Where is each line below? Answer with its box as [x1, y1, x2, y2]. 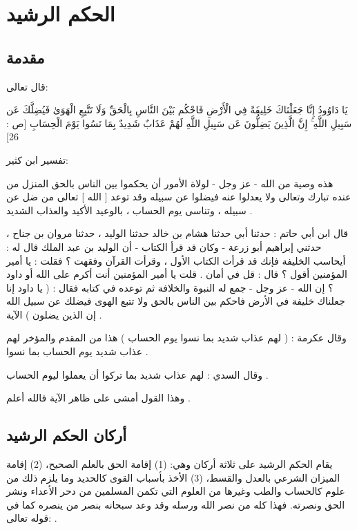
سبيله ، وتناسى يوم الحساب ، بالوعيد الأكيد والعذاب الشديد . [6, 202, 253, 217]
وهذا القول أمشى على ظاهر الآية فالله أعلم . [6, 390, 191, 405]
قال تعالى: [6, 79, 48, 93]
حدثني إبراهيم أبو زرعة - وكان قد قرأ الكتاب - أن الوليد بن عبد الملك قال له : [6, 239, 322, 254]
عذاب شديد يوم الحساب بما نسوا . [6, 344, 148, 359]
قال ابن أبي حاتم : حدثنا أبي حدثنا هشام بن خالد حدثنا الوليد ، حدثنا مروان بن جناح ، [6, 226, 349, 240]
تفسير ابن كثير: [6, 152, 68, 167]
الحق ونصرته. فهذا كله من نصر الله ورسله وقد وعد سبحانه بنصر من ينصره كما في [6, 497, 345, 511]
